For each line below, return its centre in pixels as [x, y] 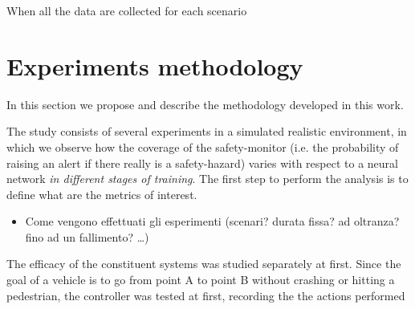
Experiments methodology [155, 65]
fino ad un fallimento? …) [87, 236]
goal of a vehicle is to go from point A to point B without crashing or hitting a [201, 280]
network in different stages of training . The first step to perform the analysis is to [207, 179]
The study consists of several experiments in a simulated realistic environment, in [207, 131]
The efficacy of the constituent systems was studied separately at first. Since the [204, 264]
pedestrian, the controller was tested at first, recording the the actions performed [206, 295]
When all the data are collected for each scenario [127, 10]
